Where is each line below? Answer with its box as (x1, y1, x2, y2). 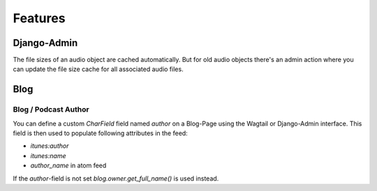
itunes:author (30, 142, 69, 150)
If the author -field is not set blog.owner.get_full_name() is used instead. (13, 174, 219, 183)
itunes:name (30, 151, 66, 160)
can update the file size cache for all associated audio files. (13, 65, 184, 73)
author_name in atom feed (30, 161, 107, 170)
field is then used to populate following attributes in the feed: (13, 129, 188, 137)
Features (13, 10, 66, 26)
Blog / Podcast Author (13, 105, 90, 114)
